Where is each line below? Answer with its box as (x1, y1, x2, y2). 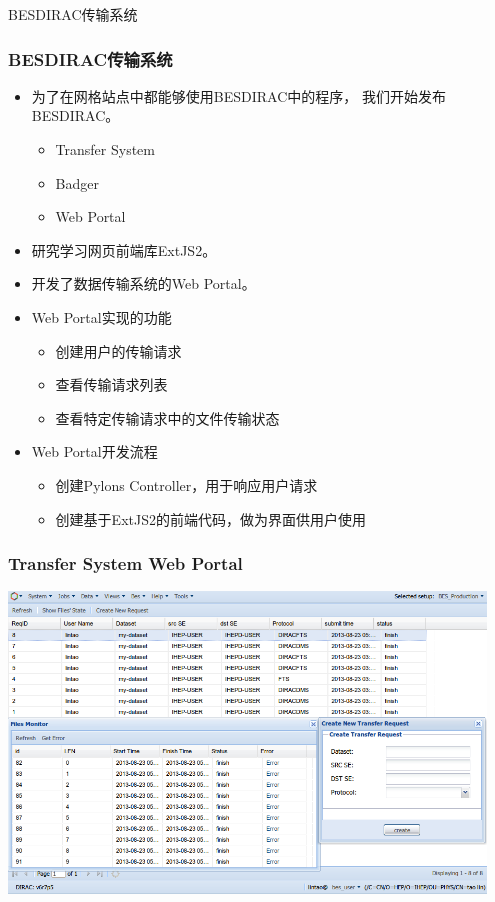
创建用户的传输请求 (55, 340, 182, 361)
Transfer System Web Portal (8, 551, 243, 576)
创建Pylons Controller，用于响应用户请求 (55, 474, 318, 495)
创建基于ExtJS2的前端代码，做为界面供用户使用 (55, 508, 366, 529)
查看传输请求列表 (55, 374, 168, 395)
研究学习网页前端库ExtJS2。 (31, 239, 217, 260)
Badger (55, 172, 99, 193)
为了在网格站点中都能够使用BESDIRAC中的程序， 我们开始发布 (31, 85, 446, 106)
